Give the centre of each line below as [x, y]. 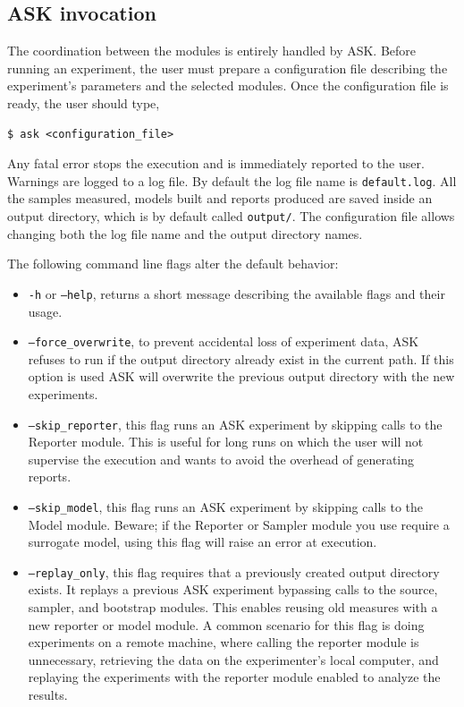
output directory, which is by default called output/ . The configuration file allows [231, 216]
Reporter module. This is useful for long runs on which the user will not [226, 442]
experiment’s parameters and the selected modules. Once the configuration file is [228, 85]
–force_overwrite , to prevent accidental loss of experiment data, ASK [224, 341]
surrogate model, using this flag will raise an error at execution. [202, 542]
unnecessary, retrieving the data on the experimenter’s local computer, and [233, 659]
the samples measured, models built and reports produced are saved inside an [220, 198]
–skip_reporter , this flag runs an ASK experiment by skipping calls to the [235, 424]
